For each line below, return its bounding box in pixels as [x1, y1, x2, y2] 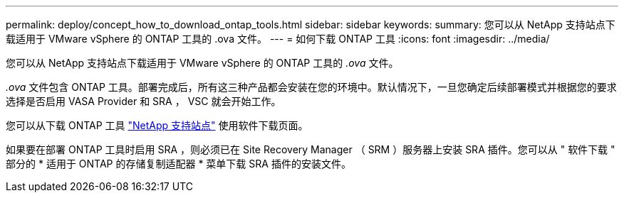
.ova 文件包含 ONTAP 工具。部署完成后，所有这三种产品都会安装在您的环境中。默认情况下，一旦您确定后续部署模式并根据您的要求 [6, 81, 617, 93]
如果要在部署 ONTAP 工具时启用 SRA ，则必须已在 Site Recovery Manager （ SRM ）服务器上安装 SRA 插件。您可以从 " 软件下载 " [6, 143, 615, 155]
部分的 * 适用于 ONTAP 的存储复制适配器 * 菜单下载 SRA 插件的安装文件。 [6, 158, 351, 170]
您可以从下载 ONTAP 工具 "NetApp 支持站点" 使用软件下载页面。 [6, 119, 308, 131]
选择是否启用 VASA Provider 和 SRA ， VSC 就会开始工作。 [6, 95, 281, 107]
